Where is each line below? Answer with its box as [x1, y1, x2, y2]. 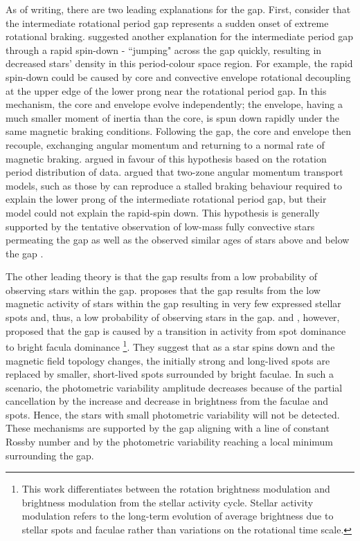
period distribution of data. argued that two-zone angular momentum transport [6, 165, 343, 179]
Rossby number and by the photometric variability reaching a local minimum [6, 434, 334, 449]
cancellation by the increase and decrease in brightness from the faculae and [6, 394, 328, 408]
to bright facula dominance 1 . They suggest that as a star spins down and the [6, 338, 335, 354]
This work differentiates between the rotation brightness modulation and [21, 482, 330, 496]
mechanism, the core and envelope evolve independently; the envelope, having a [6, 97, 343, 111]
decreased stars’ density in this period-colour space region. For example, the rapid [6, 56, 353, 71]
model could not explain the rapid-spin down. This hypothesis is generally [6, 205, 320, 219]
